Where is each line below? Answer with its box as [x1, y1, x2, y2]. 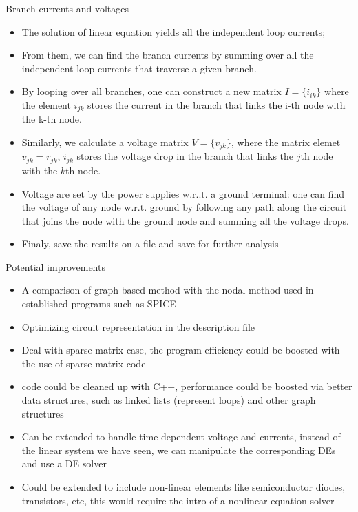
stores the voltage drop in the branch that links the [76, 149, 294, 163]
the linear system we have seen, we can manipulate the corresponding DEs [21, 442, 336, 457]
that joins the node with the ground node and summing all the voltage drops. [21, 213, 349, 227]
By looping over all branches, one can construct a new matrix [21, 84, 282, 99]
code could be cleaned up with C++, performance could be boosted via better [21, 379, 352, 393]
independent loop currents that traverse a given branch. [21, 61, 257, 75]
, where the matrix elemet [231, 135, 341, 150]
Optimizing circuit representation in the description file [21, 319, 255, 334]
